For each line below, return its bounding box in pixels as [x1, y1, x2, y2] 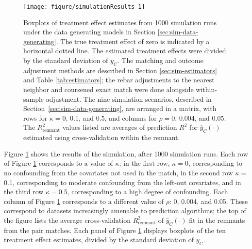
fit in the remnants [189, 215, 245, 225]
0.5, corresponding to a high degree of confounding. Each [58, 187, 228, 197]
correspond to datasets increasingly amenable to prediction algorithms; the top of [4, 205, 246, 216]
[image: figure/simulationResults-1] [23, 3, 145, 10]
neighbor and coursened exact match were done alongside [23, 84, 194, 94]
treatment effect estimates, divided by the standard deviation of [4, 234, 194, 245]
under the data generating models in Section [23, 27, 156, 37]
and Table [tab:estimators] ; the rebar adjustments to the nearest [23, 75, 215, 85]
